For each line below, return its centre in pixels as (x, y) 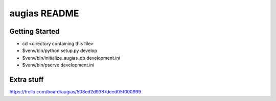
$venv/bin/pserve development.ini (58, 65)
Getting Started (34, 31)
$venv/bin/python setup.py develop (60, 50)
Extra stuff (27, 80)
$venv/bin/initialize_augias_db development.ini (71, 58)
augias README (44, 13)
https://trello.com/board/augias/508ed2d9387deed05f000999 (75, 92)
